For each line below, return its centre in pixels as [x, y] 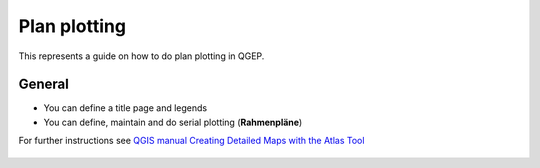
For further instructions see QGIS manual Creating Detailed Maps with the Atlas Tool [191, 141]
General [44, 84]
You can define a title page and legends [125, 108]
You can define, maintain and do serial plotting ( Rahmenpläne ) [173, 122]
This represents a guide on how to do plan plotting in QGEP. [141, 56]
